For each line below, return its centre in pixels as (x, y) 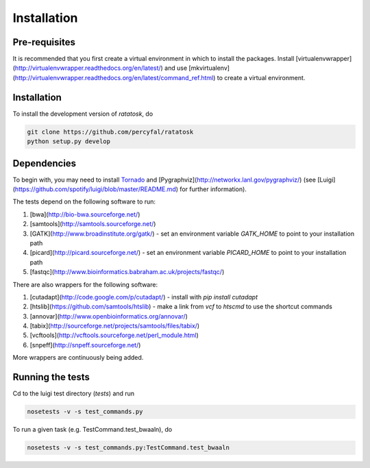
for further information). (213, 189)
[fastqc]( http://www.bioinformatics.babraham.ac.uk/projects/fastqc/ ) (127, 272)
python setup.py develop (69, 141)
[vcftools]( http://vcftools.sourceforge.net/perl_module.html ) (114, 335)
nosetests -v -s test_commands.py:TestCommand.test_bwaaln (128, 448)
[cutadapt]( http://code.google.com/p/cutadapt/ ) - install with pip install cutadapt (144, 297)
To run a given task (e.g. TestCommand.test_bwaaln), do (92, 430)
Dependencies (45, 163)
